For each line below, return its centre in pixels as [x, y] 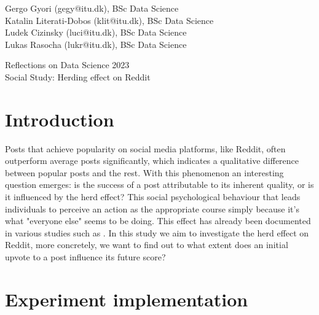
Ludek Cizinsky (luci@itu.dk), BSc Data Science [96, 32]
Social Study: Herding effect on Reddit [78, 76]
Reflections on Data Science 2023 [67, 65]
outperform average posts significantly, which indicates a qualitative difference [152, 161]
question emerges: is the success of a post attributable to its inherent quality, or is [159, 185]
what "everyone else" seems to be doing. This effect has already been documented [158, 221]
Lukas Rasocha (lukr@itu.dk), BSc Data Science [96, 44]
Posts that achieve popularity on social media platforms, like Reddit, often [145, 148]
